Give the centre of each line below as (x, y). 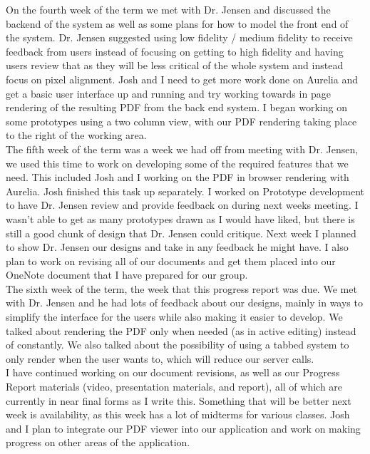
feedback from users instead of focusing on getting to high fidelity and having (175, 51)
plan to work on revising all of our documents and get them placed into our (171, 260)
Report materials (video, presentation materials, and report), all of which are (174, 387)
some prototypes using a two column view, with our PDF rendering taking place (181, 121)
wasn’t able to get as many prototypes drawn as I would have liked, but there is (180, 218)
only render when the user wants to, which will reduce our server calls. (160, 358)
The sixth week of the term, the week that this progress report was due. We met (181, 288)
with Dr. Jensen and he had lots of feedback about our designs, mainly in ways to (184, 303)
